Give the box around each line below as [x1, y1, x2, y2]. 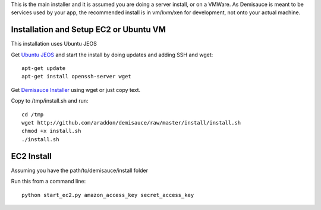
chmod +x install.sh [21, 128, 81, 135]
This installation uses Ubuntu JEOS [11, 40, 97, 47]
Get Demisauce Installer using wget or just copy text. [11, 86, 141, 93]
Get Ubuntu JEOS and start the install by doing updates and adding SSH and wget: [11, 51, 213, 58]
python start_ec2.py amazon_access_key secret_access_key [21, 192, 194, 198]
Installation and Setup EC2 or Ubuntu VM [11, 24, 166, 35]
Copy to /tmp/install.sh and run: [11, 97, 89, 104]
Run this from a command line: [11, 178, 86, 185]
